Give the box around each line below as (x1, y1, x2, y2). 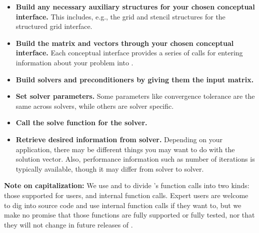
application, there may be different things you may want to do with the (15, 144, 235, 154)
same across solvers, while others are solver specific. (15, 100, 174, 111)
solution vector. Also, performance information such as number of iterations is (15, 154, 255, 164)
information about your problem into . (15, 57, 133, 67)
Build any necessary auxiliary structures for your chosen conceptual (15, 1, 255, 11)
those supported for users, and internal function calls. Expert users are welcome (4, 190, 248, 200)
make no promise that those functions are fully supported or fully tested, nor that (4, 210, 255, 220)
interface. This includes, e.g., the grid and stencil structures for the (15, 11, 225, 21)
